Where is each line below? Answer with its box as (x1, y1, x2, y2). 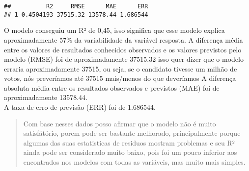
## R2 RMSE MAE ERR (4, 3, 148, 10)
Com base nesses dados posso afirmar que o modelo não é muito (23, 118, 216, 128)
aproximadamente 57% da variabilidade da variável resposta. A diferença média (4, 34, 243, 45)
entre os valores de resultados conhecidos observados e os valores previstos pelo (4, 44, 242, 54)
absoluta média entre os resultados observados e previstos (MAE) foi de (4, 82, 220, 93)
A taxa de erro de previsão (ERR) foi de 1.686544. (4, 102, 156, 112)
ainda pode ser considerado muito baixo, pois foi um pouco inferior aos (23, 147, 237, 157)
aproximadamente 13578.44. (4, 92, 87, 102)
